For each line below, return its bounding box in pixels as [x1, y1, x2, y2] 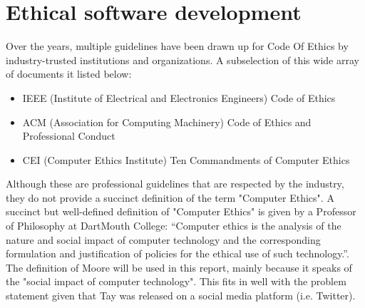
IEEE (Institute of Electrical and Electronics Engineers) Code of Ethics [22, 90, 336, 105]
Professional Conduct [22, 128, 115, 143]
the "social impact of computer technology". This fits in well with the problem [6, 274, 346, 289]
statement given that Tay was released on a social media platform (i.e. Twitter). [6, 288, 356, 303]
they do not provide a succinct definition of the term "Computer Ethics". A [6, 190, 334, 205]
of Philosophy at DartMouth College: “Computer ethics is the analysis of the [6, 218, 341, 233]
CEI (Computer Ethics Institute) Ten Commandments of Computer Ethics [22, 152, 350, 167]
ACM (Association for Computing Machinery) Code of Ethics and [22, 114, 312, 129]
